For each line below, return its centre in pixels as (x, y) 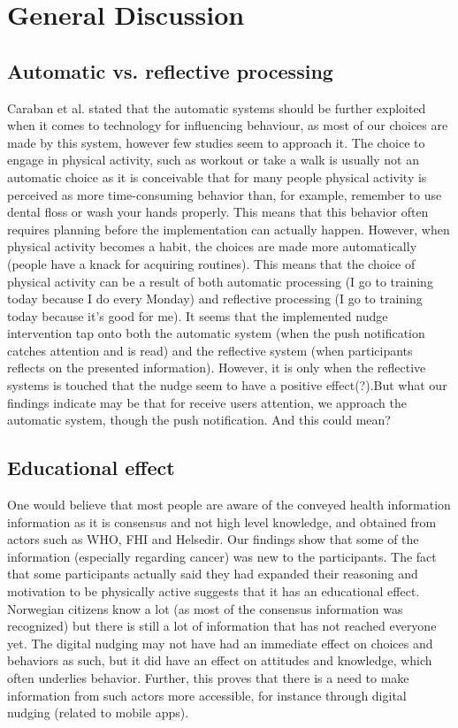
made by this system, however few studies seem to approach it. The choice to (216, 142)
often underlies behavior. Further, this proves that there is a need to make (208, 678)
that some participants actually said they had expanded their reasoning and (213, 574)
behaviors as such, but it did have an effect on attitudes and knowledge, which (220, 660)
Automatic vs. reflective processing (170, 70)
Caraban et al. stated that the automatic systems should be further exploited (217, 107)
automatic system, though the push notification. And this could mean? (199, 420)
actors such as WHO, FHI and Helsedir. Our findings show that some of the (213, 539)
